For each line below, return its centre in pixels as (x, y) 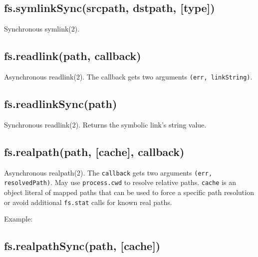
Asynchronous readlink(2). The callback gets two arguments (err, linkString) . (128, 76)
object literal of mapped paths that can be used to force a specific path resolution (129, 192)
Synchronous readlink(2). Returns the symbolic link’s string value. (105, 124)
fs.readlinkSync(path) (61, 104)
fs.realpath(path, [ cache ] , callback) (94, 151)
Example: (18, 219)
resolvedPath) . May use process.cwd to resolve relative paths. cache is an (120, 182)
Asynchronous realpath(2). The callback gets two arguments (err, (108, 172)
